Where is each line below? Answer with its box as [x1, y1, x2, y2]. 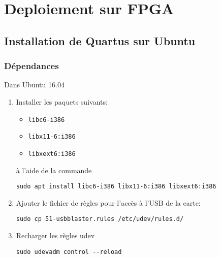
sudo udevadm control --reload [16, 248, 122, 255]
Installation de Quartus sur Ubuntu [4, 33, 196, 48]
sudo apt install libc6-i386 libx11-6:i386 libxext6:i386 [16, 183, 216, 190]
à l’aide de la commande [16, 165, 92, 175]
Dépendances [4, 59, 59, 72]
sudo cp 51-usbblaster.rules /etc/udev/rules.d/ [16, 215, 184, 223]
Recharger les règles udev [16, 230, 95, 241]
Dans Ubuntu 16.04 [4, 79, 65, 90]
